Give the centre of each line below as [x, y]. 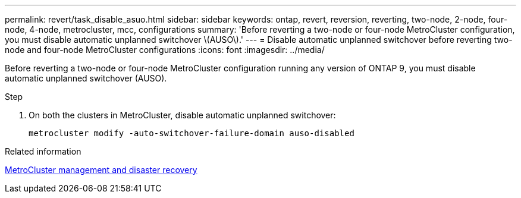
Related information [43, 151]
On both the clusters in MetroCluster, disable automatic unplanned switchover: [182, 115]
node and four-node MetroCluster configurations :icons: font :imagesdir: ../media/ [165, 50]
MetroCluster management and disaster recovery [101, 170]
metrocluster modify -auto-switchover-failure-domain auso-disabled [192, 133]
